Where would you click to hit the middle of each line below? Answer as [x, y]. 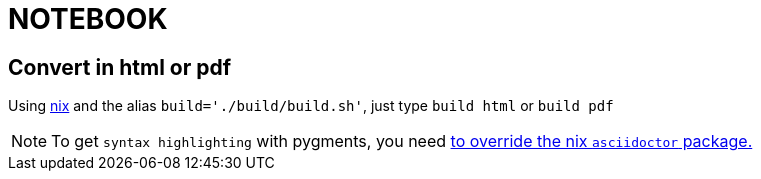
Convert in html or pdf [120, 67]
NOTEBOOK [88, 19]
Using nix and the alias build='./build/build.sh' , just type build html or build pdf [311, 106]
